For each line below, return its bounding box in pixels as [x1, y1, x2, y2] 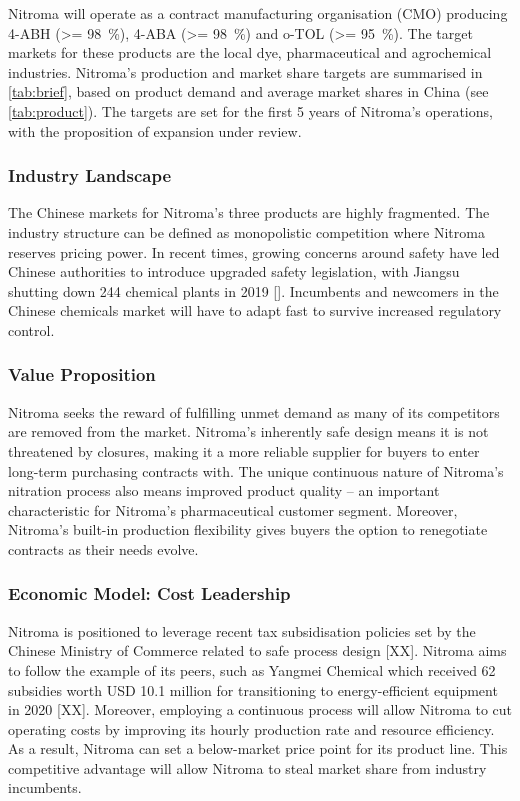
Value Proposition [8, 362, 156, 387]
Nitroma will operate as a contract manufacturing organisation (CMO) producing [8, 3, 508, 23]
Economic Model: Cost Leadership [8, 581, 291, 606]
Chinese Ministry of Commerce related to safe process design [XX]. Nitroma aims [8, 640, 507, 661]
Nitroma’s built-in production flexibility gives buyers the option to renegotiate [8, 519, 488, 540]
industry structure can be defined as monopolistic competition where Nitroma [8, 221, 485, 242]
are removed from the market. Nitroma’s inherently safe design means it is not [8, 421, 489, 442]
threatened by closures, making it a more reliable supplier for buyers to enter [8, 440, 480, 461]
